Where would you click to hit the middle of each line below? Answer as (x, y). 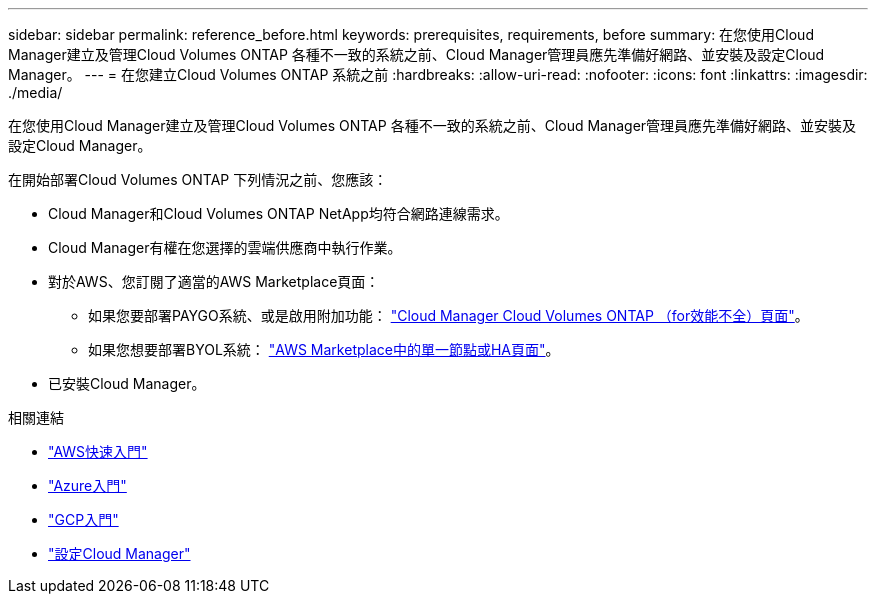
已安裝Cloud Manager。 (127, 383)
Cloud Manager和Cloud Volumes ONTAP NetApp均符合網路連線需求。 (278, 213)
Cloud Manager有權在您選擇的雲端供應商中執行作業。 (225, 247)
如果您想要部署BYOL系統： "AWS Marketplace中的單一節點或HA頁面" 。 (324, 349)
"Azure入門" (87, 485)
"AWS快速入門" (98, 451)
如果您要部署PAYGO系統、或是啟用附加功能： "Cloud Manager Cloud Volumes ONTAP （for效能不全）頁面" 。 (448, 315)
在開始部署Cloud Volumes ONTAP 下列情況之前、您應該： (198, 179)
